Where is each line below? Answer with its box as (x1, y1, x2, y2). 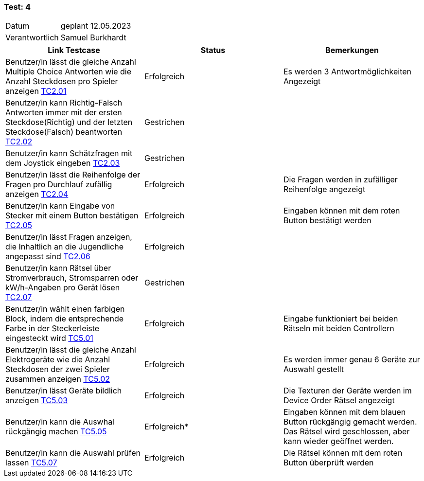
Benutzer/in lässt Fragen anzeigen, (5, 232, 132, 242)
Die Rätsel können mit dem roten (283, 448, 403, 458)
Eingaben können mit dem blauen (283, 407, 406, 417)
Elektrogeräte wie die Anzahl (5, 355, 110, 365)
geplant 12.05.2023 (60, 21, 131, 31)
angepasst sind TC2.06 (5, 251, 90, 262)
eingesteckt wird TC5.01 (5, 333, 93, 343)
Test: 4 (4, 2, 31, 12)
